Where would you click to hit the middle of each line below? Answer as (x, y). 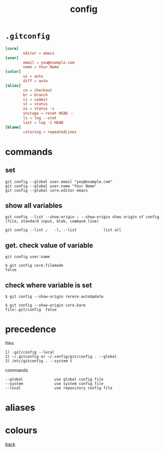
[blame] (13, 127)
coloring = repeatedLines (50, 132)
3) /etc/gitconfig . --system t (39, 361)
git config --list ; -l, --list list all (63, 230)
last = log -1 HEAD (43, 122)
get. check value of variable (49, 245)
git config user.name (28, 257)
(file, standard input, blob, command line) (52, 222)
